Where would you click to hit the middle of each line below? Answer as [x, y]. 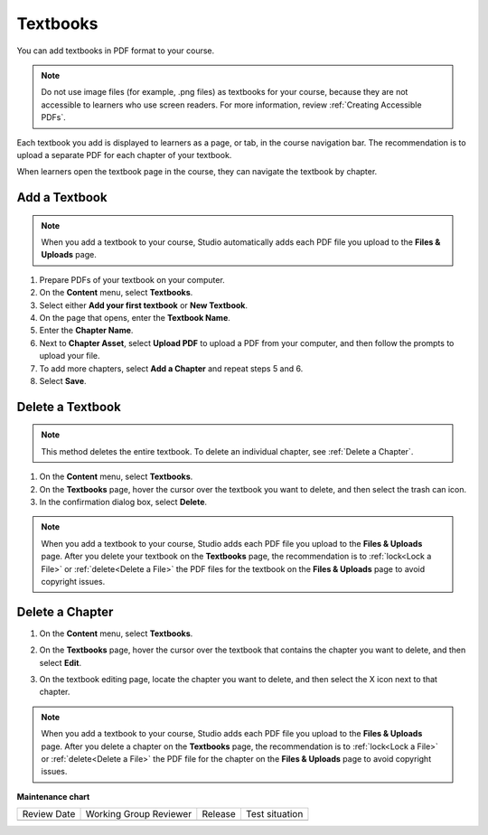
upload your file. [70, 356]
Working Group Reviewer [139, 814]
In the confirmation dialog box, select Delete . [123, 502]
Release [219, 814]
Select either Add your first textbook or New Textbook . [144, 305]
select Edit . [60, 662]
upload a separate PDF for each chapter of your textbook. [124, 155]
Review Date [49, 814]
